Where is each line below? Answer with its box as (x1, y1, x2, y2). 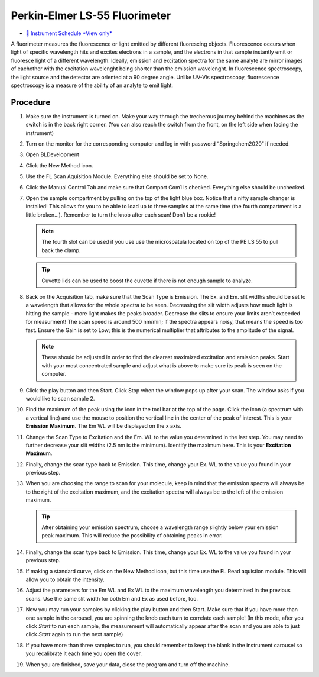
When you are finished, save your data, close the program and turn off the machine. (25, 660, 230, 668)
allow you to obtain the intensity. (25, 576, 105, 583)
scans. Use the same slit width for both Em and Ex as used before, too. (25, 595, 198, 602)
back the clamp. (41, 246, 81, 254)
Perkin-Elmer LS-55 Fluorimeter (11, 9, 171, 22)
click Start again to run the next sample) (25, 631, 123, 638)
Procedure (11, 97, 51, 107)
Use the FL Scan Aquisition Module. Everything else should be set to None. (25, 173, 209, 180)
